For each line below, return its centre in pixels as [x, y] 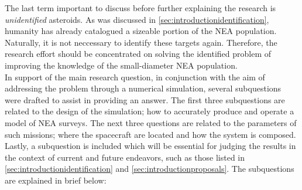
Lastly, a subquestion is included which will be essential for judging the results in [150, 146]
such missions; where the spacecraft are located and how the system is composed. [150, 134]
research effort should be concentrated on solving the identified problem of [138, 54]
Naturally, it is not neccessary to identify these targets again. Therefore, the [141, 42]
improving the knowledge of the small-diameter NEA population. [121, 65]
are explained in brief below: [56, 180]
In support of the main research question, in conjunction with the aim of [135, 77]
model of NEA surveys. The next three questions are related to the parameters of [151, 122]
